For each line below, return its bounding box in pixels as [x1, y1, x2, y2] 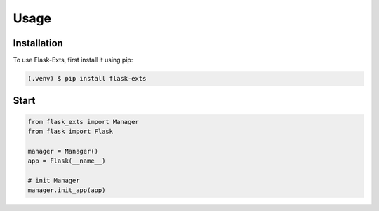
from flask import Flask [27, 128, 114, 136]
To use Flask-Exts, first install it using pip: [13, 56, 133, 64]
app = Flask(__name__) [27, 157, 106, 165]
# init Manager [27, 176, 80, 184]
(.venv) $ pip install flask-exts [27, 74, 147, 83]
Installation [13, 37, 63, 49]
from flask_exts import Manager [27, 118, 140, 125]
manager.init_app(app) [27, 186, 106, 194]
